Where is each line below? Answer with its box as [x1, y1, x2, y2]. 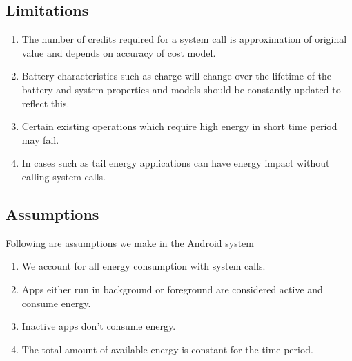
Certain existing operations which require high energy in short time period [21, 119, 338, 133]
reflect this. [21, 95, 70, 110]
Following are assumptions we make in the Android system [6, 235, 254, 250]
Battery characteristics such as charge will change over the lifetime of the [21, 68, 332, 83]
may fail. [21, 132, 59, 147]
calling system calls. [21, 169, 106, 183]
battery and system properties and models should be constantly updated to [21, 82, 341, 96]
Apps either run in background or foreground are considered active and [21, 281, 323, 296]
